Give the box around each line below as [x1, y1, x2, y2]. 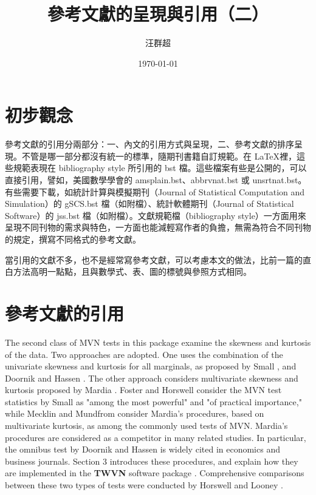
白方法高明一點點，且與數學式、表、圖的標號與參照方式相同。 [5, 265, 252, 278]
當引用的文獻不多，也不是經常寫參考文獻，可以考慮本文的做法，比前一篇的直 [5, 253, 311, 266]
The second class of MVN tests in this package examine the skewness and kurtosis [5, 335, 311, 348]
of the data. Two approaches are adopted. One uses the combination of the [5, 348, 283, 360]
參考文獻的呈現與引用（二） [47, 1, 269, 26]
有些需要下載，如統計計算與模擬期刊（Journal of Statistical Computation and [5, 185, 305, 198]
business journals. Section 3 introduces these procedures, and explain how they [5, 454, 298, 467]
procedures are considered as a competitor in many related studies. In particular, [5, 431, 306, 443]
